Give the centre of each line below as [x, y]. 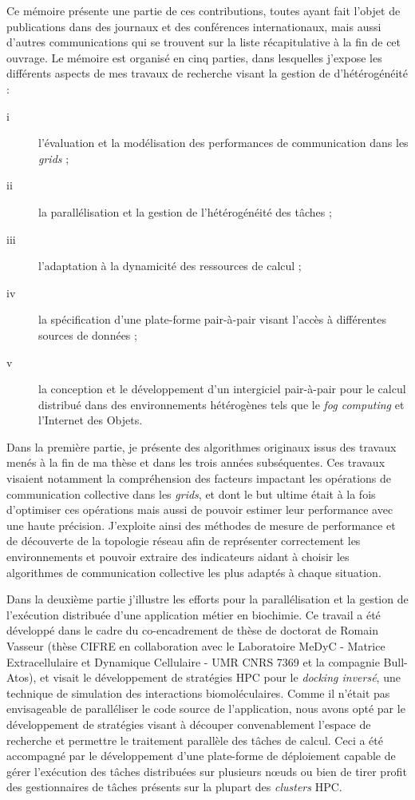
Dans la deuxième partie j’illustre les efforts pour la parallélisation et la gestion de [207, 599]
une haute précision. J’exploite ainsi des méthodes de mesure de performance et [201, 525]
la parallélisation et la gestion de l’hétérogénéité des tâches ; [185, 211]
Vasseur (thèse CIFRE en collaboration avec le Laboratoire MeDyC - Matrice [196, 646]
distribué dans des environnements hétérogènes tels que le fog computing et [221, 404]
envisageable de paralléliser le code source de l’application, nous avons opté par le [206, 708]
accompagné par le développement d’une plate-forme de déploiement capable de [201, 756]
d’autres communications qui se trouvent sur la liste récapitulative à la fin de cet [204, 42]
